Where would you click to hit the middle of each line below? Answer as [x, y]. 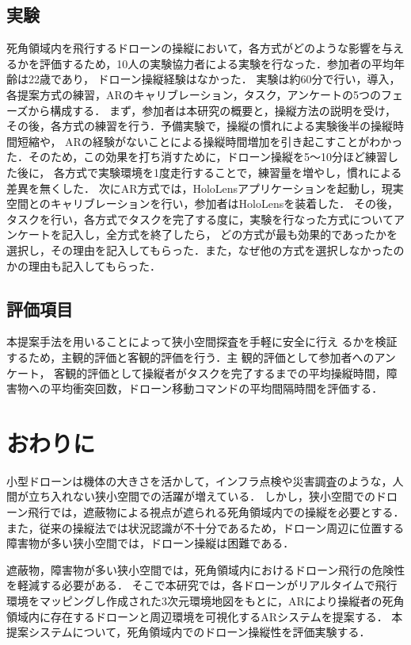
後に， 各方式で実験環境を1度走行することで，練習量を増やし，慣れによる [209, 172]
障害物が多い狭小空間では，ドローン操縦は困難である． [150, 543]
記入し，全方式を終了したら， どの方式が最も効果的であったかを [230, 234]
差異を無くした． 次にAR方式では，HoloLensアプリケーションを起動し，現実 [205, 188]
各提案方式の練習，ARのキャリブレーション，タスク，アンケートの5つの [194, 94]
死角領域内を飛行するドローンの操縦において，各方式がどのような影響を [194, 48]
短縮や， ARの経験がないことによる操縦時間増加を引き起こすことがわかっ [210, 141]
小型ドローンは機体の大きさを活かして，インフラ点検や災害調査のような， [200, 480]
